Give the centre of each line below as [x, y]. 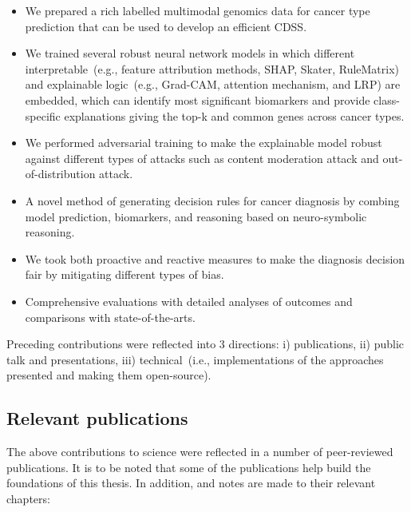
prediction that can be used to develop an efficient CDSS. [166, 26]
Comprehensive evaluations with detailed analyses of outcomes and [189, 301]
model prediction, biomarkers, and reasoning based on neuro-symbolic [196, 216]
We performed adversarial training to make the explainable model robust [204, 143]
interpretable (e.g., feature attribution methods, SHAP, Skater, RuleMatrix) [212, 68]
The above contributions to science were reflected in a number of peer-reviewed [200, 452]
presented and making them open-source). [109, 375]
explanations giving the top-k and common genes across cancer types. [234, 115]
